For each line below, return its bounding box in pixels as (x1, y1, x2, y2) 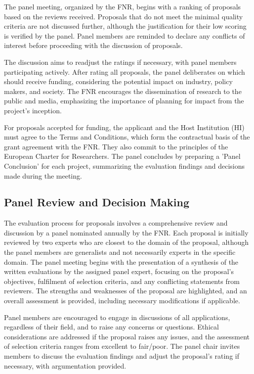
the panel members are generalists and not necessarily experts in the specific (4, 247, 236, 257)
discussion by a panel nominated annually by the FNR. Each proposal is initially (4, 227, 249, 237)
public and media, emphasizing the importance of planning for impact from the (4, 95, 244, 106)
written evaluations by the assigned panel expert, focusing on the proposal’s (4, 266, 234, 277)
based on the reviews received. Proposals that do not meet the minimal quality (4, 11, 243, 21)
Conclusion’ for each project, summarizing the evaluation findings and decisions (4, 160, 245, 171)
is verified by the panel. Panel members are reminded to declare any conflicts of (4, 30, 245, 41)
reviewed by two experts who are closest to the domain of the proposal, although (4, 237, 249, 247)
